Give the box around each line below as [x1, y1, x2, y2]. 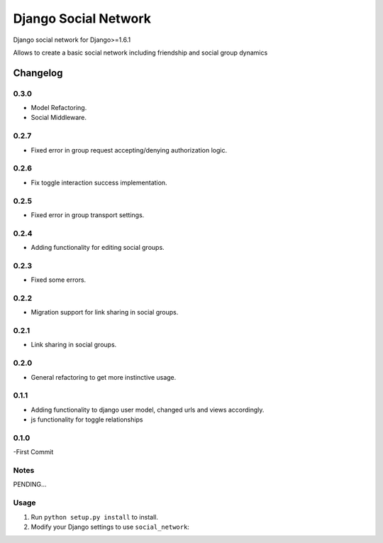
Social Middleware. [30, 114, 87, 122]
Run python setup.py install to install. [30, 512, 159, 521]
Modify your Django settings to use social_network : [30, 522, 189, 531]
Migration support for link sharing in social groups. [30, 308, 179, 317]
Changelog [13, 67, 63, 79]
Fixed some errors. [30, 275, 87, 284]
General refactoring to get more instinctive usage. [30, 373, 177, 381]
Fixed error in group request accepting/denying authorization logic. [30, 146, 227, 154]
